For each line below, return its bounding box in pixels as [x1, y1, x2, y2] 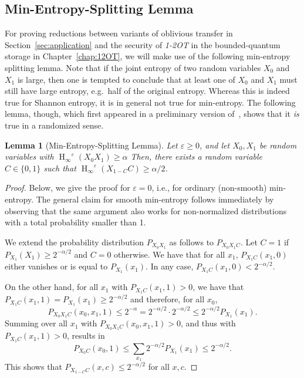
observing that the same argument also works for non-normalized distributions [5, 204, 287, 217]
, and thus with [181, 317, 236, 329]
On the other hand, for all [5, 281, 99, 293]
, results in [67, 329, 105, 342]
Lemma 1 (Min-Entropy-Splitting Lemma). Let [5, 139, 178, 151]
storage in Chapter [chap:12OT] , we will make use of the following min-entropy [5, 50, 291, 62]
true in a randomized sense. [5, 119, 104, 131]
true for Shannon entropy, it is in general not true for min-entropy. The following [5, 96, 296, 108]
